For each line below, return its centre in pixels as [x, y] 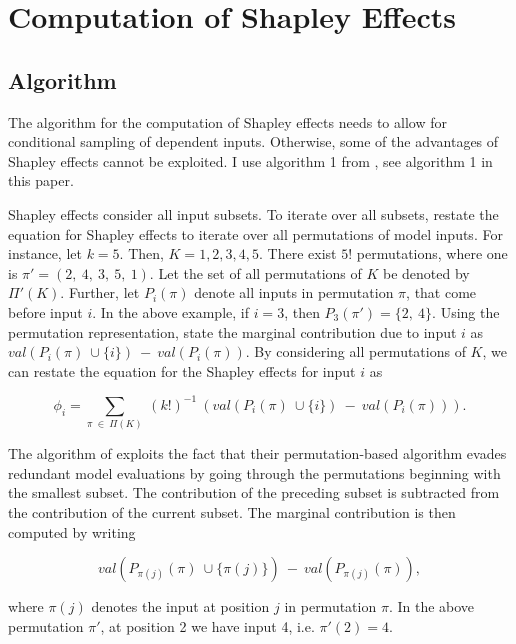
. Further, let [100, 292]
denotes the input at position [180, 606]
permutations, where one [432, 253]
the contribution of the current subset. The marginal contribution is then [232, 511]
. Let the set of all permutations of [255, 272]
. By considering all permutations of [355, 351]
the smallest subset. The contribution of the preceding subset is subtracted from [254, 492]
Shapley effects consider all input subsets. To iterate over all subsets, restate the [253, 213]
